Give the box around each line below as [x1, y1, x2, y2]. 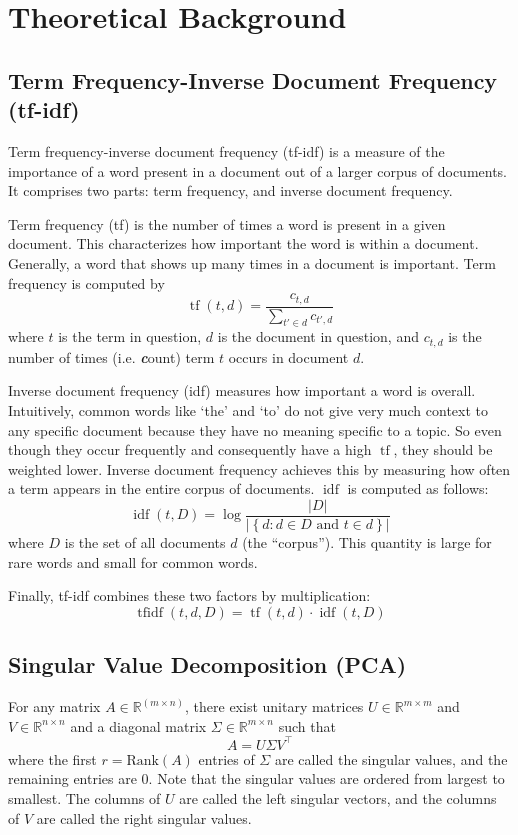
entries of [198, 748, 255, 769]
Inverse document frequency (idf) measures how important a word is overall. [8, 380, 476, 401]
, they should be [393, 439, 493, 460]
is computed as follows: [347, 478, 489, 499]
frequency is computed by [8, 272, 165, 293]
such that [278, 715, 336, 736]
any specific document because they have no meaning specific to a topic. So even [8, 419, 502, 440]
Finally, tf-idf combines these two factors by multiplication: [8, 585, 371, 606]
